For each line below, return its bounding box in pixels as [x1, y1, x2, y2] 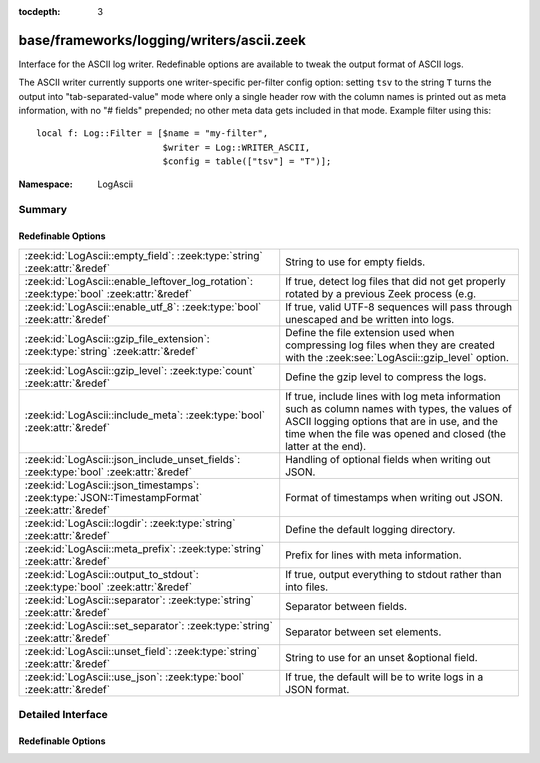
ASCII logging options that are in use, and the [285, 414, 499, 428]
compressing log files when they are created [285, 338, 495, 352]
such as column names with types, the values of [285, 401, 513, 415]
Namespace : [18, 178, 74, 190]
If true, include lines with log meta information [285, 389, 502, 403]
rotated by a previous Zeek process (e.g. [285, 286, 477, 300]
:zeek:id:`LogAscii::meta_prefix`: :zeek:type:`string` [24, 541, 265, 555]
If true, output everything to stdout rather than [285, 567, 502, 581]
